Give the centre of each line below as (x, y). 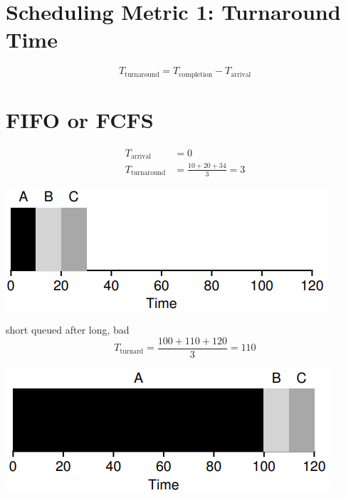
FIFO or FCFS (80, 119)
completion (196, 74)
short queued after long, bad (68, 330)
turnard (132, 351)
